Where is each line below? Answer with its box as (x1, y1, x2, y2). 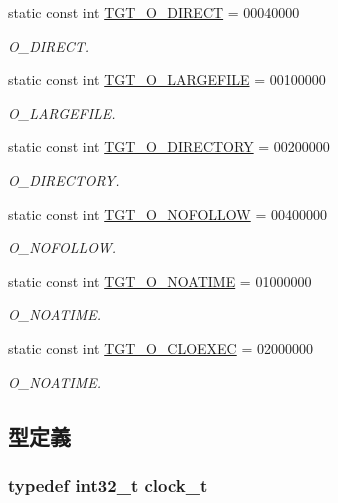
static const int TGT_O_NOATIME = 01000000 (8, 270, 312, 291)
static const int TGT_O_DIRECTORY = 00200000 (8, 136, 330, 157)
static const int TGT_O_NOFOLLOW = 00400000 (8, 203, 327, 224)
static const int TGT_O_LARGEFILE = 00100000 (8, 69, 326, 90)
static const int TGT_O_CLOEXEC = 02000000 (8, 337, 313, 358)
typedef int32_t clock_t (8, 472, 208, 497)
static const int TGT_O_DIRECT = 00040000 (8, 2, 300, 22)
